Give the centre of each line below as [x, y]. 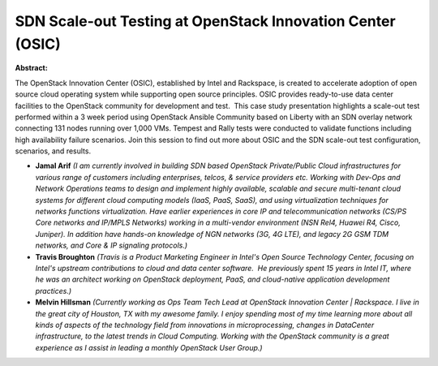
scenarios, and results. [53, 151]
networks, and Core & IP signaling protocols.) [112, 245]
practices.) [54, 291]
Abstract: [31, 68]
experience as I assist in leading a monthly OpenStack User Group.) [149, 347]
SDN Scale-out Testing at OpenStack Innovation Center [206, 21]
